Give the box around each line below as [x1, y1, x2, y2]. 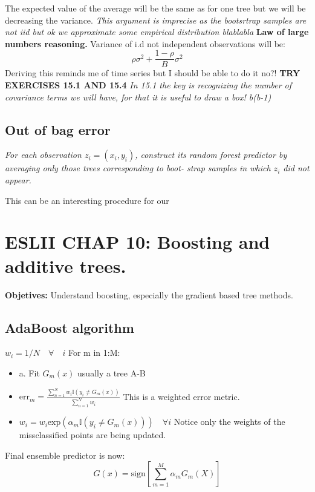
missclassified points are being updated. [19, 428, 166, 441]
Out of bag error [5, 120, 111, 139]
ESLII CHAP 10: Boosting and [5, 229, 270, 254]
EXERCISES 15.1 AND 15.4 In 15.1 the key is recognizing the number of [5, 79, 292, 91]
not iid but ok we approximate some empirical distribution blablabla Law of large [5, 25, 309, 38]
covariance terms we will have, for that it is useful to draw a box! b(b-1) [5, 90, 271, 103]
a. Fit [19, 366, 40, 379]
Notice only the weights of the [174, 415, 285, 428]
